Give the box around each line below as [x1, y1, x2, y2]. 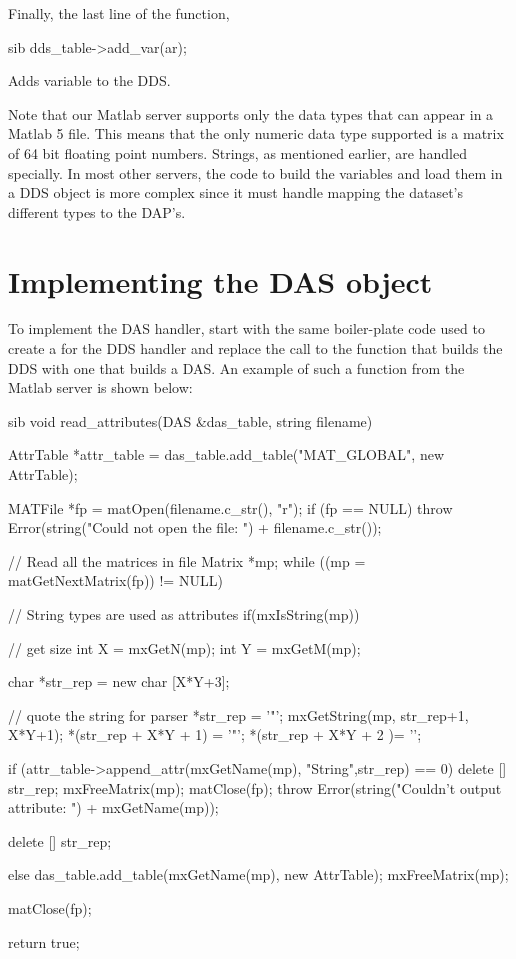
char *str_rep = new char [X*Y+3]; [8, 671, 230, 692]
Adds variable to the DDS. [8, 70, 171, 91]
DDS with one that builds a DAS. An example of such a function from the [8, 357, 465, 378]
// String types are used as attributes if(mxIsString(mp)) [8, 604, 360, 624]
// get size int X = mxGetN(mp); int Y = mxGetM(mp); [8, 637, 361, 658]
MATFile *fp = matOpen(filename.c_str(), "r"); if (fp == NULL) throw [8, 497, 453, 518]
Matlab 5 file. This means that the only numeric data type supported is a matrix [8, 123, 504, 144]
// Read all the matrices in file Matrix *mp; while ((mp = [8, 550, 366, 571]
